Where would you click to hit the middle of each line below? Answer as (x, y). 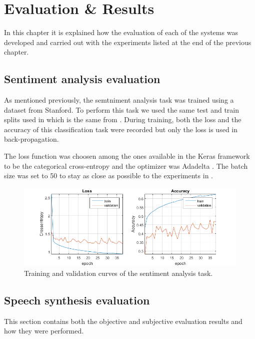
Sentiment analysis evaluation (82, 79)
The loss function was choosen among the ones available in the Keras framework (127, 156)
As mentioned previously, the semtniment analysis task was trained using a (119, 100)
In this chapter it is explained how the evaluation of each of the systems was (121, 32)
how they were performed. (44, 331)
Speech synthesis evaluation (77, 300)
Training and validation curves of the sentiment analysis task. (118, 273)
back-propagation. (31, 139)
